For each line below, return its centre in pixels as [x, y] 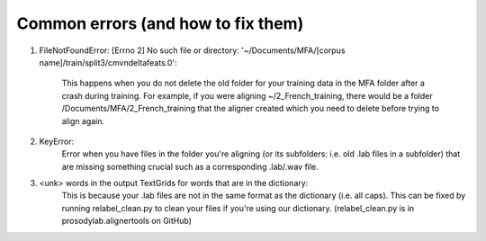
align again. [83, 120]
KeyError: [57, 141]
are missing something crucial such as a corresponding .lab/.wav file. [190, 166]
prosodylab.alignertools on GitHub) [127, 221]
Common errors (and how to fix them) [160, 23]
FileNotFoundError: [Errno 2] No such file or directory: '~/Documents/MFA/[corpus [192, 50]
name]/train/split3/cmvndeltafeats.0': [108, 62]
